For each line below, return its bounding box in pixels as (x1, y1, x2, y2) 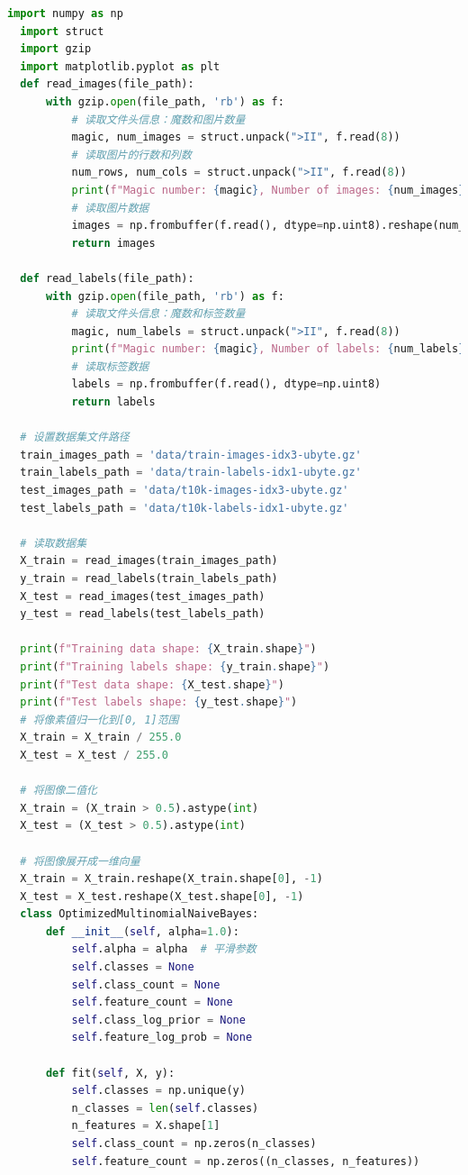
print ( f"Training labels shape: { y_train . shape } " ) (20, 660, 330, 673)
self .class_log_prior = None (71, 1013, 246, 1026)
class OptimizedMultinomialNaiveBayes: (20, 907, 259, 921)
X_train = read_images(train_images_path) (20, 554, 278, 568)
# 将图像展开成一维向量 (20, 854, 140, 868)
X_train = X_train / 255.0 (20, 731, 182, 744)
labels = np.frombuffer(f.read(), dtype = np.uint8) (71, 378, 382, 391)
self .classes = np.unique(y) (71, 1084, 246, 1098)
